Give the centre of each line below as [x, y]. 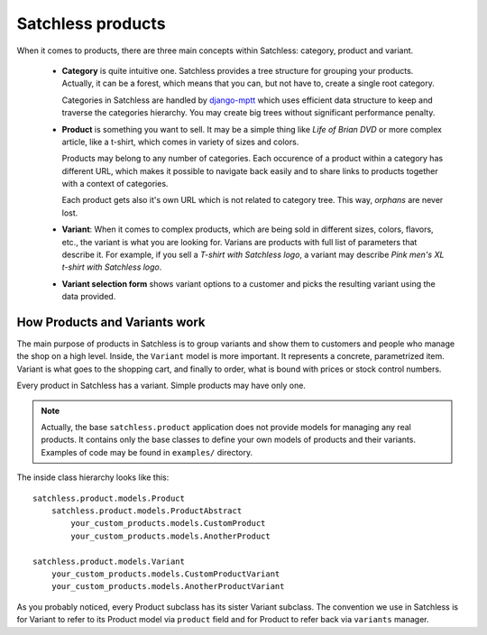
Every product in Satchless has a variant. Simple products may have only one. [161, 386]
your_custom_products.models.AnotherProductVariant [168, 587]
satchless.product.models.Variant [109, 561]
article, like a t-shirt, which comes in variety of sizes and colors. [180, 142]
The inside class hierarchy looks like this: [93, 477]
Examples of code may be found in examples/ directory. [147, 452]
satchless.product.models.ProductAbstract [147, 511]
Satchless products [91, 23]
